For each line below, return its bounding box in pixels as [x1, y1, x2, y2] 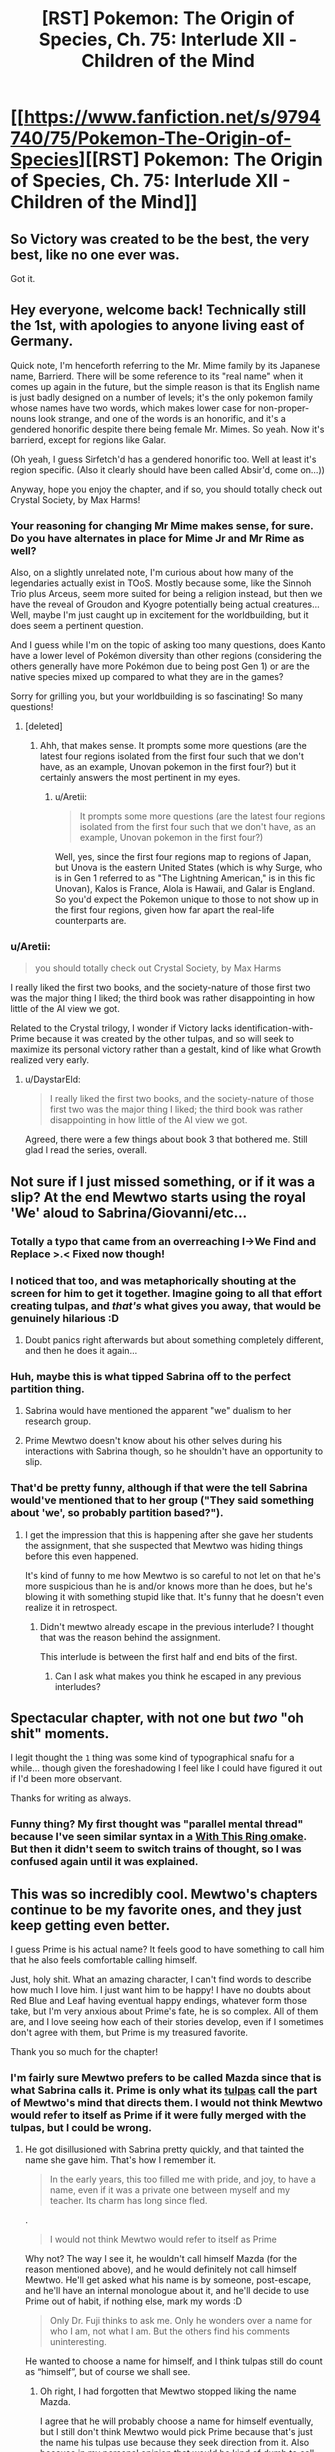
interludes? [54, 1680, 102, 1692]
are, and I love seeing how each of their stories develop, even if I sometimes [10, 2016, 324, 2028]
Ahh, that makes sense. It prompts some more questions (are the [39, 740, 307, 752]
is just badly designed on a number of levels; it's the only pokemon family [10, 391, 313, 403]
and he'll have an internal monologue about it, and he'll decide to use [24, 2285, 310, 2297]
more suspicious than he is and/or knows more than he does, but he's [24, 1580, 313, 1592]
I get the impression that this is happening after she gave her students [24, 1528, 314, 1541]
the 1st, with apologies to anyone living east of [10, 317, 305, 334]
